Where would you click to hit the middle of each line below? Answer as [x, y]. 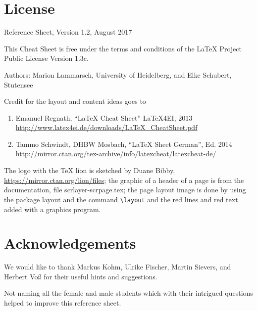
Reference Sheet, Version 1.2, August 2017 [68, 32]
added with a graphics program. [52, 209]
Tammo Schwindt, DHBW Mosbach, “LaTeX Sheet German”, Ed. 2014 [124, 144]
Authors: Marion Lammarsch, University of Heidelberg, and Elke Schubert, [118, 74]
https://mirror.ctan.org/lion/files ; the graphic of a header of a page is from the [124, 180]
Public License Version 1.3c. [46, 58]
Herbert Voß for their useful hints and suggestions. [81, 276]
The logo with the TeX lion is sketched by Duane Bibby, [90, 170]
